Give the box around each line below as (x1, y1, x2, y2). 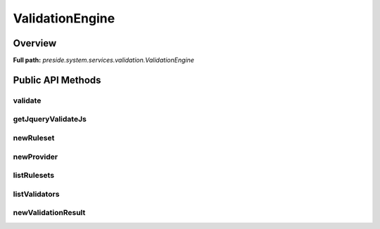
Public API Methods (13, 74, 101, 86)
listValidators (13, 189, 60, 199)
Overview (13, 37, 57, 49)
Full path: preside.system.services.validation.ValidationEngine (13, 56, 195, 65)
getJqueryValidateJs (13, 115, 87, 124)
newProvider (13, 152, 58, 162)
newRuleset (13, 133, 55, 143)
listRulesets (13, 171, 55, 181)
